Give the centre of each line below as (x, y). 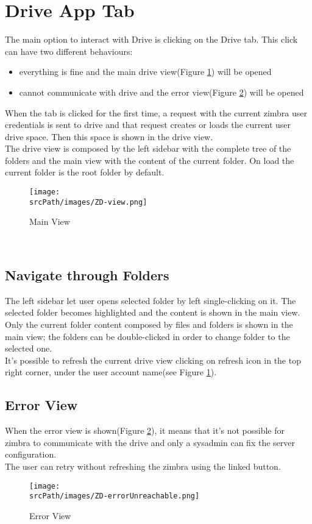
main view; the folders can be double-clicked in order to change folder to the (147, 336)
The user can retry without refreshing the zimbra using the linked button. (143, 466)
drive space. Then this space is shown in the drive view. (109, 136)
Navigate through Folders (87, 274)
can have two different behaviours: (69, 51)
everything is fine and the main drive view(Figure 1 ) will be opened (145, 72)
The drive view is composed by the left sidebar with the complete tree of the (148, 148)
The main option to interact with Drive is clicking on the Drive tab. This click (151, 39)
